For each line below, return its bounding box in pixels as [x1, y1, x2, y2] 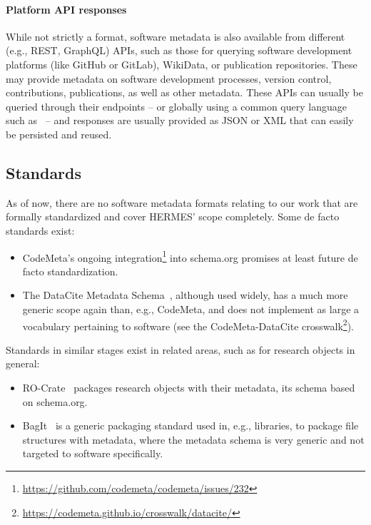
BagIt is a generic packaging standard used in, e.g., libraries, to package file [22, 418, 359, 433]
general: [6, 356, 40, 371]
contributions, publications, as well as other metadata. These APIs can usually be [6, 85, 363, 100]
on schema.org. [22, 394, 88, 409]
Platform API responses [6, 1, 127, 16]
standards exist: [6, 223, 75, 238]
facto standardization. [22, 263, 118, 278]
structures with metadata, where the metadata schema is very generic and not [22, 432, 365, 447]
